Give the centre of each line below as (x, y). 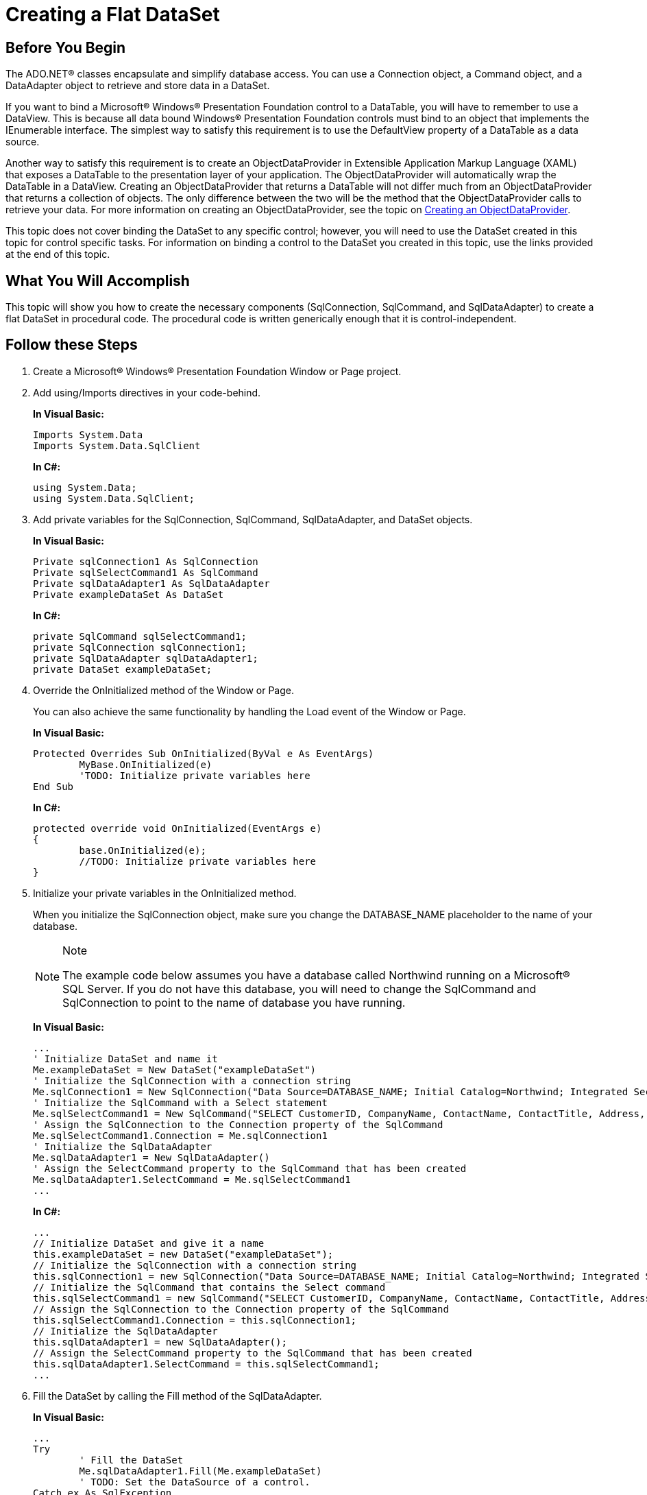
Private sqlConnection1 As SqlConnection (146, 561)
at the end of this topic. (58, 254)
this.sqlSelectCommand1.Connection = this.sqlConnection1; (195, 1320)
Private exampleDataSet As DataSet (129, 594)
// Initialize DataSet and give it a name (149, 1243)
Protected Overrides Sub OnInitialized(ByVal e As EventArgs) (204, 753)
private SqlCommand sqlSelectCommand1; (140, 636)
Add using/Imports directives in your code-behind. (147, 392)
